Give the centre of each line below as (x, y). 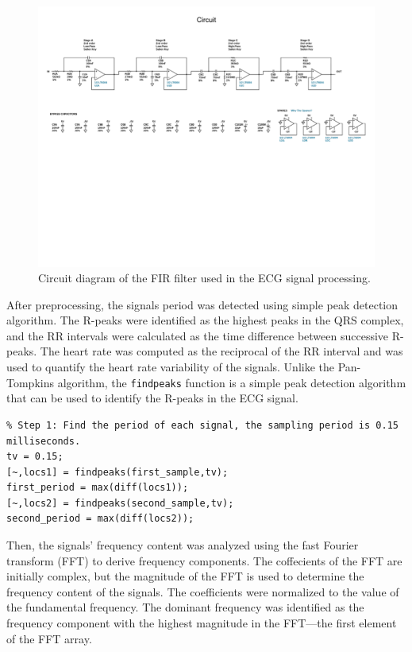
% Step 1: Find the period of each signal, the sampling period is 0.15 (202, 425)
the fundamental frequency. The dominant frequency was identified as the (185, 607)
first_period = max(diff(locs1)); (98, 488)
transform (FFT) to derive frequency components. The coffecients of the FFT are (204, 560)
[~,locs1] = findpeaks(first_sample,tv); (117, 472)
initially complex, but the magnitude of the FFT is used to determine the (185, 576)
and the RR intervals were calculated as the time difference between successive (198, 335)
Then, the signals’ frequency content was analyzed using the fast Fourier (183, 545)
